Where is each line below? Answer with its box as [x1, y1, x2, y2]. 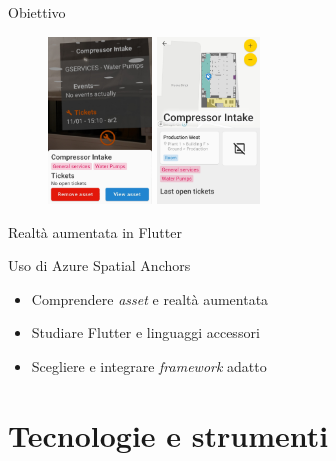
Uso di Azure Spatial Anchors [8, 255, 191, 276]
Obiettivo [8, 2, 66, 22]
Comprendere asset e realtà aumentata [31, 288, 269, 309]
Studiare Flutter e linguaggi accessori [31, 322, 260, 343]
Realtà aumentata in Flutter [8, 221, 182, 242]
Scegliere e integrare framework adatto [31, 356, 267, 377]
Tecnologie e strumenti [8, 414, 329, 455]
